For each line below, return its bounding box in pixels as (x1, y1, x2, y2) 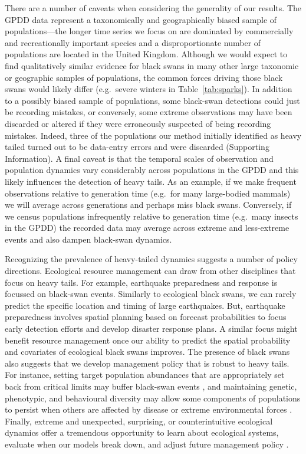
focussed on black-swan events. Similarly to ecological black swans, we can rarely (5, 288, 297, 300)
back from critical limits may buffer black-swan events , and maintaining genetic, (5, 380, 297, 392)
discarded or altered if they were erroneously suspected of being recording (5, 117, 271, 129)
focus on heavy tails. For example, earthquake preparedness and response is (5, 276, 278, 288)
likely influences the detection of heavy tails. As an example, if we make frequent (5, 175, 297, 187)
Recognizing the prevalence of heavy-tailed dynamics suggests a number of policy (5, 253, 298, 265)
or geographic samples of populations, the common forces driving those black (5, 71, 283, 83)
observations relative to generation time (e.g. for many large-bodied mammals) (5, 187, 291, 199)
